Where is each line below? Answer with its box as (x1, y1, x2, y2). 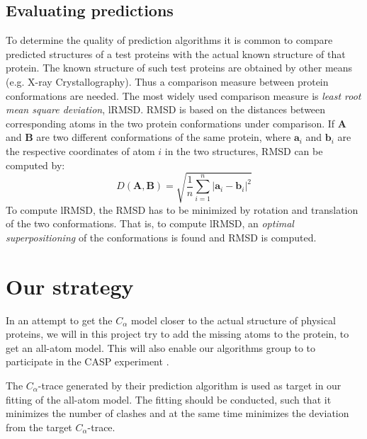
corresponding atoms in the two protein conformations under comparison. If (6, 115, 335, 130)
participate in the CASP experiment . (6, 354, 169, 369)
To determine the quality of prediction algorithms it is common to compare (6, 33, 333, 47)
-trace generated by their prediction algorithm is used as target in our (38, 377, 341, 392)
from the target (6, 419, 72, 434)
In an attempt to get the (6, 312, 113, 327)
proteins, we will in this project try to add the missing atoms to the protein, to (6, 326, 349, 341)
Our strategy (6, 271, 134, 300)
